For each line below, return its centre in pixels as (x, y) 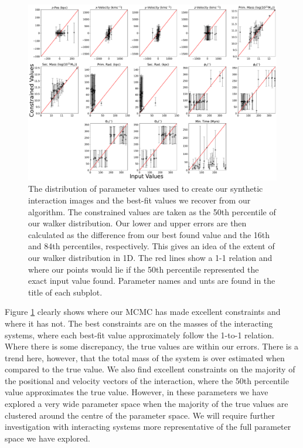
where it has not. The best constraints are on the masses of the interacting (139, 323)
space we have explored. (47, 438)
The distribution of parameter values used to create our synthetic (146, 189)
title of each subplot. (65, 292)
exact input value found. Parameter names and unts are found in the (152, 281)
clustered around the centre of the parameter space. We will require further (140, 415)
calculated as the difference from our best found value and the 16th (149, 234)
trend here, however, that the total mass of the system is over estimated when (145, 357)
